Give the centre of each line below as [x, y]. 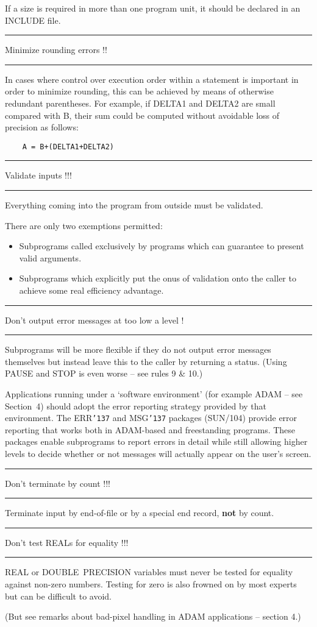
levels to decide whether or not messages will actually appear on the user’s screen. [158, 453]
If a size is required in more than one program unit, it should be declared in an [153, 8]
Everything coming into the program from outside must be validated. [134, 205]
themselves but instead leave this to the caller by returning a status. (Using [146, 361]
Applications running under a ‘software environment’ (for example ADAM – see [154, 393]
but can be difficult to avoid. [59, 596]
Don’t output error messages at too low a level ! [94, 320]
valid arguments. [50, 257]
